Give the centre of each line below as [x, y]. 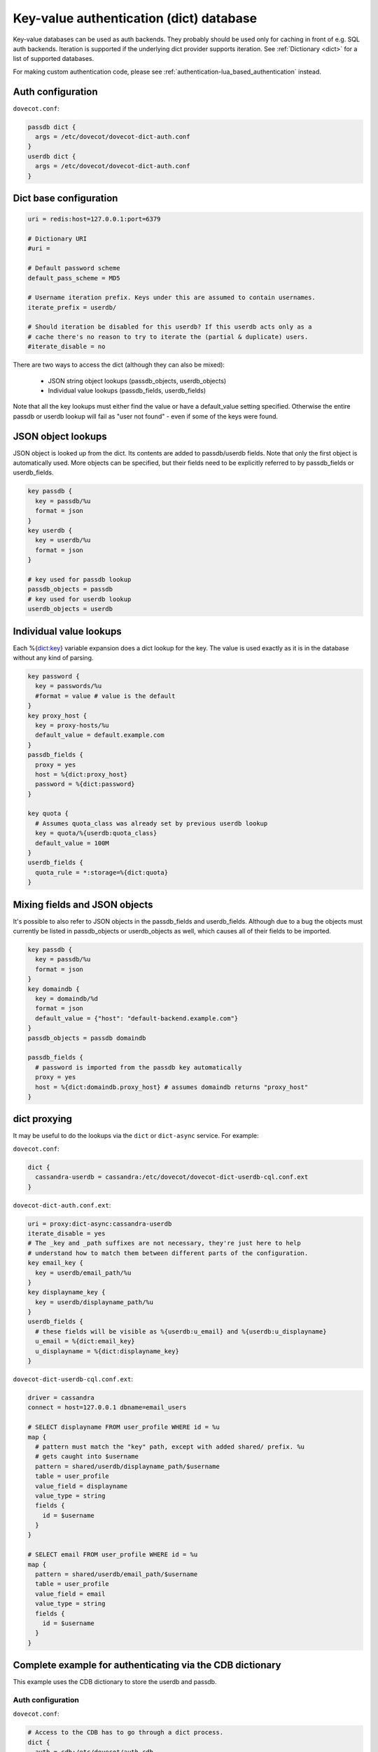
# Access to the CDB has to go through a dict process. [126, 1732]
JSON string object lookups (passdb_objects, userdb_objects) [137, 381]
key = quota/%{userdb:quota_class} [96, 833]
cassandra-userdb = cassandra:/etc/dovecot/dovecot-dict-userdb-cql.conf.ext [172, 1177]
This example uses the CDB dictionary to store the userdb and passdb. [115, 1682]
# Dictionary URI [57, 239]
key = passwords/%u [69, 686]
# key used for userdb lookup [79, 599]
